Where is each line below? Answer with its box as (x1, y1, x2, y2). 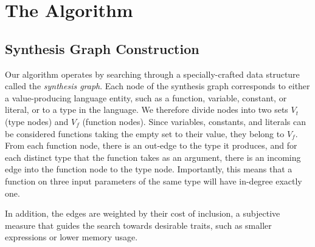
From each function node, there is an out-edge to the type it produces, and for (5, 139, 297, 152)
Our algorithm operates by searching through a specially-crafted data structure (5, 67, 300, 80)
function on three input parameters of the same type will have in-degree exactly (5, 174, 302, 187)
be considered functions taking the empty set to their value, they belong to (5, 127, 285, 140)
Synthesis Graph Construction (5, 39, 199, 58)
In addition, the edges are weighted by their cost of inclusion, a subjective (5, 207, 280, 220)
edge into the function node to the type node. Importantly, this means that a (5, 163, 292, 175)
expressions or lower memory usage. (5, 231, 138, 243)
